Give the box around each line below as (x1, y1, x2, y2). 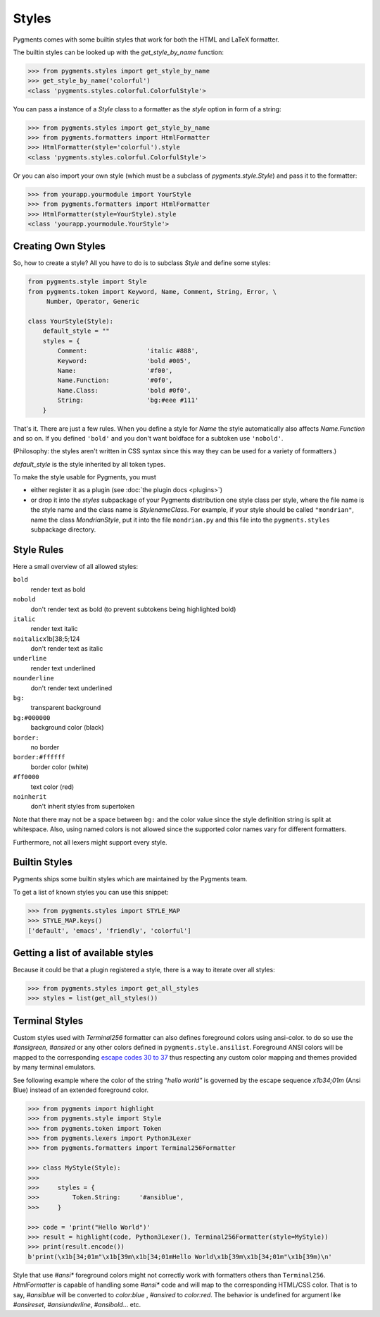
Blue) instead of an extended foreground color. (13, 1086, 149, 1094)
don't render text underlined (30, 684, 113, 692)
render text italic (30, 625, 78, 633)
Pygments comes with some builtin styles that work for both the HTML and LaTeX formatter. (13, 35, 279, 44)
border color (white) (30, 762, 89, 771)
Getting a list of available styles (13, 947, 154, 959)
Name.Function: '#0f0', (57, 376, 173, 384)
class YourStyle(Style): (27, 317, 114, 326)
